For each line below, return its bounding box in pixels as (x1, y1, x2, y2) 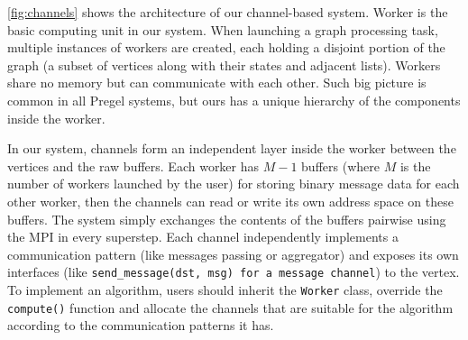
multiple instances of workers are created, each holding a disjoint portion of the (7, 38, 445, 57)
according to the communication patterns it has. (7, 316, 274, 335)
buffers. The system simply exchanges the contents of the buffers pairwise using (7, 209, 446, 228)
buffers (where (301, 156, 380, 175)
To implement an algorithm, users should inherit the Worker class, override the (7, 280, 443, 299)
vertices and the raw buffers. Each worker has (7, 156, 260, 175)
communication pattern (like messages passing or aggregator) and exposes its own (7, 244, 459, 263)
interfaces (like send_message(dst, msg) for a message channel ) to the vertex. (7, 262, 460, 281)
